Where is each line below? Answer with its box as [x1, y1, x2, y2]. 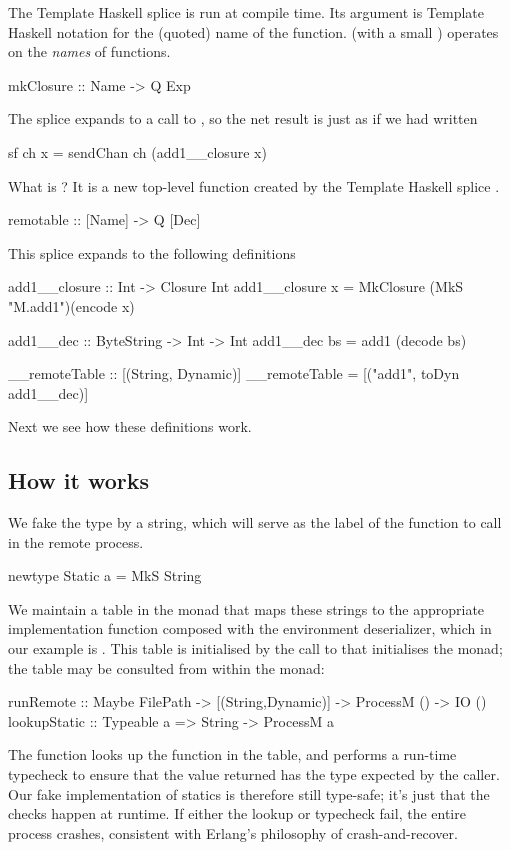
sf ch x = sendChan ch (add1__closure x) [8, 141, 267, 162]
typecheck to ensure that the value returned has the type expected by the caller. [8, 764, 500, 785]
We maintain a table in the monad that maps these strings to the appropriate [8, 598, 485, 619]
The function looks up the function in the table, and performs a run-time [8, 744, 457, 765]
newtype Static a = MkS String [8, 565, 202, 586]
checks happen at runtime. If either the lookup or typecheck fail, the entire [8, 803, 466, 824]
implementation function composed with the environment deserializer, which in [8, 618, 492, 639]
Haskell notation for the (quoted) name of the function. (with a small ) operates [8, 21, 499, 42]
